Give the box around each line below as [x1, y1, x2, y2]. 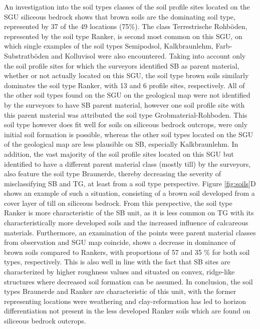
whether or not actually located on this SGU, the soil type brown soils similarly [4, 70, 249, 81]
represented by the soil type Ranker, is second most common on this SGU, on [4, 31, 242, 41]
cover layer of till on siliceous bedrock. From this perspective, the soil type [4, 197, 232, 208]
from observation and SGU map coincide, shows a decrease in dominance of [4, 237, 236, 247]
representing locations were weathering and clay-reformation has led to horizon [4, 295, 246, 306]
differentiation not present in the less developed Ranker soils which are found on [4, 305, 250, 316]
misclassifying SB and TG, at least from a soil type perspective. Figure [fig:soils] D [4, 178, 256, 188]
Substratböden [4, 50, 49, 61]
